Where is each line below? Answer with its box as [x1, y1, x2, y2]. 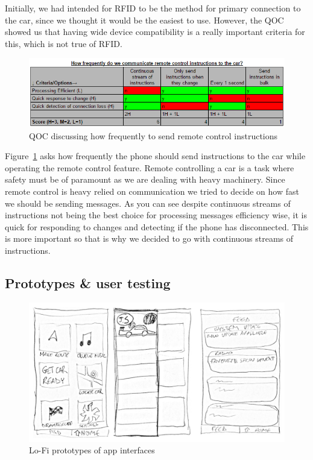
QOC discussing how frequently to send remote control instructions [29, 129, 278, 142]
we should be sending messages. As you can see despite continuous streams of [5, 197, 291, 209]
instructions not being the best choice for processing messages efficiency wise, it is [5, 209, 307, 221]
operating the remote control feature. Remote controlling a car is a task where [5, 161, 294, 174]
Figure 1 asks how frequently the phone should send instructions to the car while [5, 150, 306, 162]
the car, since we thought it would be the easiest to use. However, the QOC [5, 13, 284, 26]
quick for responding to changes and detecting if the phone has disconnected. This [5, 220, 309, 233]
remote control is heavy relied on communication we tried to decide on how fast [5, 184, 299, 197]
